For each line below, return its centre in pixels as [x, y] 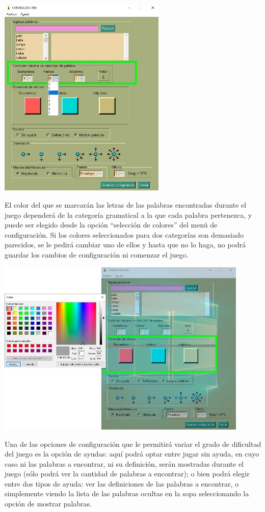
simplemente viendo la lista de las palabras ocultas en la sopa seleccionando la [127, 493]
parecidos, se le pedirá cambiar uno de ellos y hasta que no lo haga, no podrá [125, 245]
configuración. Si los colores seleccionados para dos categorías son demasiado [124, 234]
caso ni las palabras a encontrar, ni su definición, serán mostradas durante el [124, 463]
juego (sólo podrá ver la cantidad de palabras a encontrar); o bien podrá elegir [127, 474]
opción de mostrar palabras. [48, 504]
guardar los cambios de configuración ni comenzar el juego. [97, 254]
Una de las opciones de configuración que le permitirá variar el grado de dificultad [133, 444]
